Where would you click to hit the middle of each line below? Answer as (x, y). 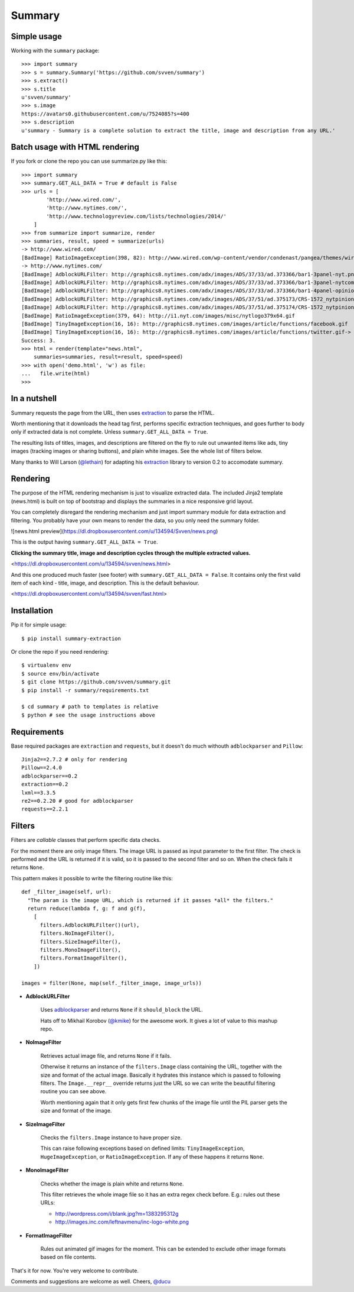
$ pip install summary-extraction (71, 638)
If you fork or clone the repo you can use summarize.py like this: (89, 161)
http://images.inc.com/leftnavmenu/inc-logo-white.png (122, 1222)
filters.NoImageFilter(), (77, 934)
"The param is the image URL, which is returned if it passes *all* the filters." (150, 900)
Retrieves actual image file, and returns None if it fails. (106, 1055)
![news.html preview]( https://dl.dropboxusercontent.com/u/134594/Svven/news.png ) (114, 531)
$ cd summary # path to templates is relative (90, 707)
